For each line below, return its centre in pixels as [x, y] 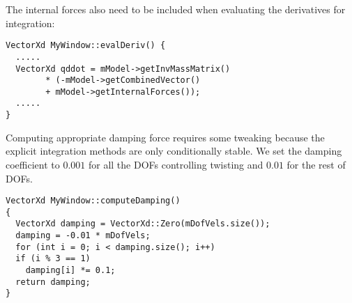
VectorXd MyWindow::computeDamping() [93, 201]
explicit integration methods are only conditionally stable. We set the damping [174, 151]
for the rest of [316, 164]
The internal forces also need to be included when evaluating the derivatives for [176, 9]
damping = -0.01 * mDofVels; [83, 236]
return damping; [53, 282]
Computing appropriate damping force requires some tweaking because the [165, 137]
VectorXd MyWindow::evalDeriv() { [86, 46]
